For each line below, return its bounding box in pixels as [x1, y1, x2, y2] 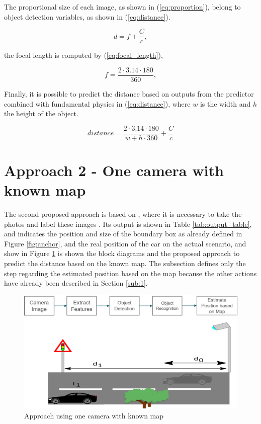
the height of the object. [4, 108, 78, 119]
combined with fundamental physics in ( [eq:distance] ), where [4, 98, 191, 109]
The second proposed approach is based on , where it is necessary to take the [4, 209, 242, 219]
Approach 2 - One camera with [4, 159, 224, 180]
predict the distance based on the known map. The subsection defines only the [4, 258, 246, 269]
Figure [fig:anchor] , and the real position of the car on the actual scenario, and [4, 238, 246, 248]
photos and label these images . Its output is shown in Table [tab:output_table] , [4, 218, 252, 229]
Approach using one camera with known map [24, 410, 164, 421]
